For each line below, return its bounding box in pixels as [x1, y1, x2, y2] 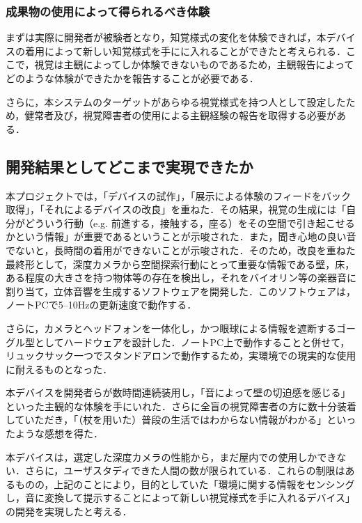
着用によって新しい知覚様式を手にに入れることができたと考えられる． [24, 43, 346, 58]
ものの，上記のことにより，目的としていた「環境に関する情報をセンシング [15, 476, 355, 491]
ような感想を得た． [15, 426, 103, 441]
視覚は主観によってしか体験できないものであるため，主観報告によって [34, 57, 354, 72]
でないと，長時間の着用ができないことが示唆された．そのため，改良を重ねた [6, 242, 356, 257]
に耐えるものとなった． [6, 361, 113, 376]
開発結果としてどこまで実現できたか [6, 155, 253, 177]
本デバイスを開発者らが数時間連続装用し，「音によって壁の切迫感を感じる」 [6, 385, 351, 400]
